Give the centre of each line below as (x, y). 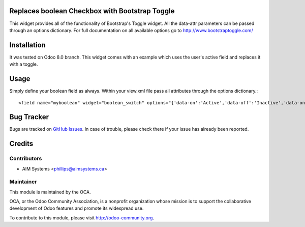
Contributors (26, 159)
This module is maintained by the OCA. (50, 192)
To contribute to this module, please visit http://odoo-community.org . (82, 218)
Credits (21, 144)
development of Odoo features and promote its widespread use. (77, 208)
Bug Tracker (29, 117)
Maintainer (23, 182)
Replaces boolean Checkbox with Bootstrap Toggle (92, 11)
